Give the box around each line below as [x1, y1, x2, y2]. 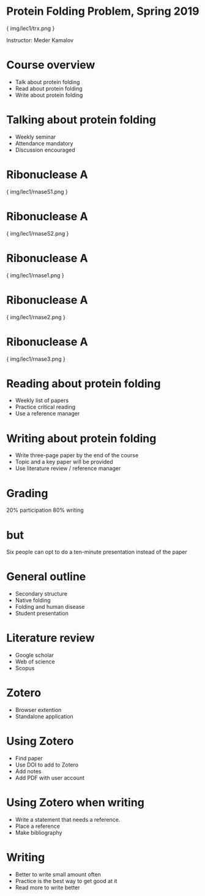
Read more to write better [15, 884, 80, 891]
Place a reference [15, 822, 60, 830]
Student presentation [15, 609, 69, 617]
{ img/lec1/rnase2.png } [6, 313, 66, 320]
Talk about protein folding [15, 78, 80, 85]
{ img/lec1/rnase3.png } [6, 355, 65, 363]
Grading [6, 486, 48, 500]
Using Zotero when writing [6, 796, 145, 809]
